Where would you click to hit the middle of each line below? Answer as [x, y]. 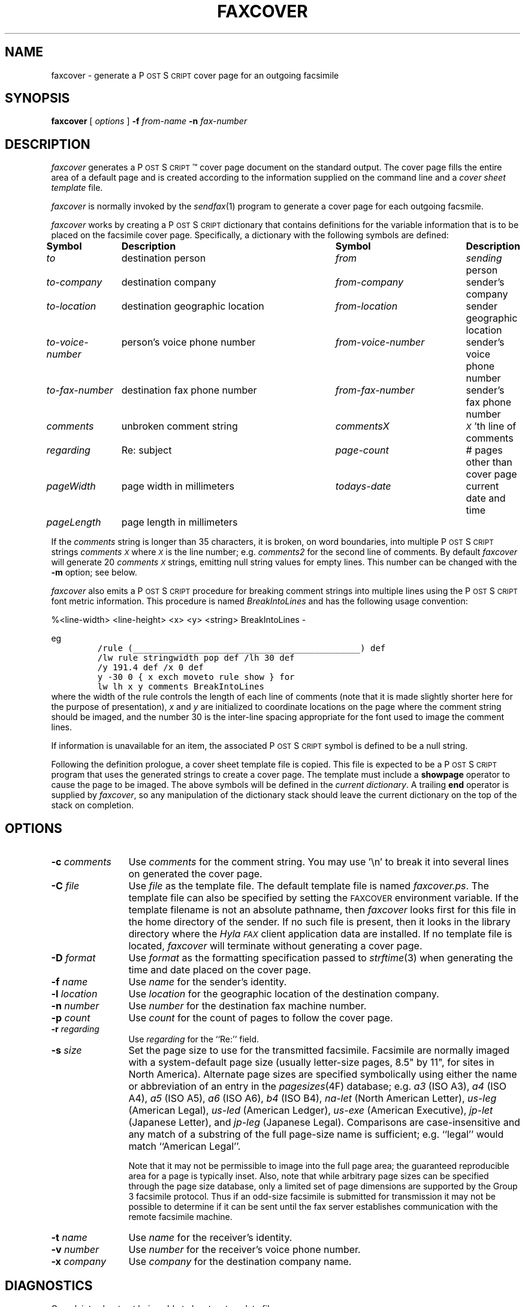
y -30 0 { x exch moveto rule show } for [196, 677]
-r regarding [75, 1029]
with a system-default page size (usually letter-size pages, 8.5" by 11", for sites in [311, 1062]
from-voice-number [380, 342]
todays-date [363, 486]
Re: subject [147, 450]
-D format [73, 958]
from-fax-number [375, 390]
